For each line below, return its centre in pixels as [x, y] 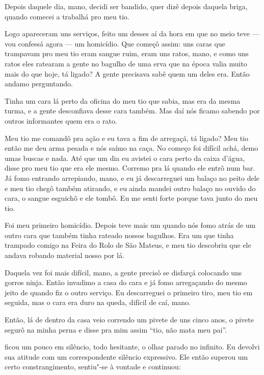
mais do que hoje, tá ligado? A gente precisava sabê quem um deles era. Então [127, 73]
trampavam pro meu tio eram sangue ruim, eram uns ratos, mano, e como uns [127, 53]
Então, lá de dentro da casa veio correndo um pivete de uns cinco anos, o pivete [129, 320]
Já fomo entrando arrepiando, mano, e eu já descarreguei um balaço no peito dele [132, 178]
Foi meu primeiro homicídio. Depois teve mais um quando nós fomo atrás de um [130, 225]
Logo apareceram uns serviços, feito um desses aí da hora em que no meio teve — [132, 33]
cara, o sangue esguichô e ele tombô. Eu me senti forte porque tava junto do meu [131, 198]
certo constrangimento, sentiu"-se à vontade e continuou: [93, 367]
